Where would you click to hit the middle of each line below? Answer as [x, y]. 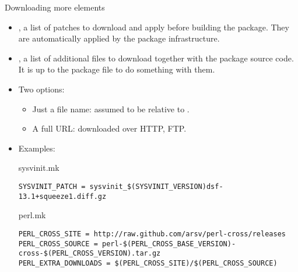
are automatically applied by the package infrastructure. [119, 38]
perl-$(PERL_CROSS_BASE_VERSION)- [169, 244]
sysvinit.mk [39, 168]
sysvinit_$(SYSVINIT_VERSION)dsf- [156, 186]
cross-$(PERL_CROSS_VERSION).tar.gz [90, 254]
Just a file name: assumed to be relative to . [111, 109]
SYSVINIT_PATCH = [52, 186]
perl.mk [32, 215]
